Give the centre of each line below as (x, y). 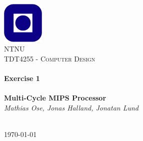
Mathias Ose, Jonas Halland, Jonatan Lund (71, 107)
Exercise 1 (22, 78)
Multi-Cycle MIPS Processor (55, 98)
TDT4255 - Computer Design (50, 58)
